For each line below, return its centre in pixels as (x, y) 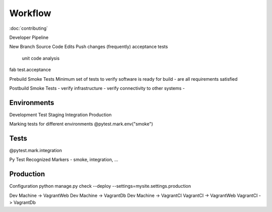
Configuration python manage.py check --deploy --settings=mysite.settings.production (100, 186)
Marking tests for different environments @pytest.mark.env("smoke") (81, 124)
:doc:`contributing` (28, 28)
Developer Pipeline (29, 37)
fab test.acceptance (30, 70)
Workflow (30, 13)
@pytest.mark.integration (36, 150)
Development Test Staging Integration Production (60, 115)
